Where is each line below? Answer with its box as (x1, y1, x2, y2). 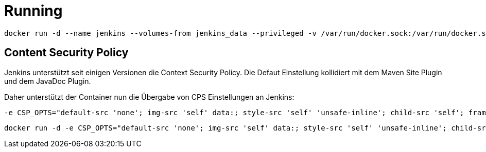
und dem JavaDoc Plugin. (4, 76, 91, 85)
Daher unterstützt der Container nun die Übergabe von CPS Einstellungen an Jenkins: (4, 92, 294, 101)
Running (4, 2, 63, 19)
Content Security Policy (4, 46, 129, 59)
